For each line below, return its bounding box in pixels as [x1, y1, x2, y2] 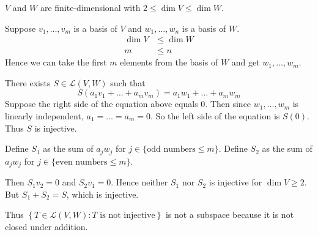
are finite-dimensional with [40, 1, 141, 13]
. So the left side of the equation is [150, 110, 280, 122]
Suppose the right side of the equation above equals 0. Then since [5, 97, 251, 110]
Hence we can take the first [5, 56, 107, 69]
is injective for [209, 176, 262, 188]
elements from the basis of [120, 56, 218, 69]
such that [110, 76, 146, 89]
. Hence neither [111, 176, 168, 188]
